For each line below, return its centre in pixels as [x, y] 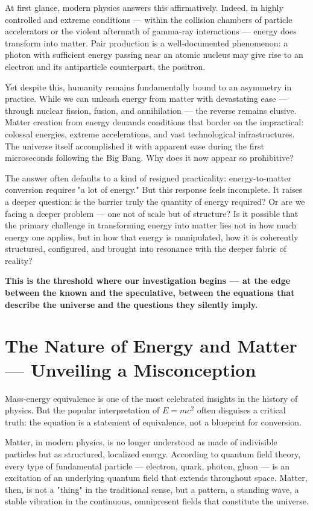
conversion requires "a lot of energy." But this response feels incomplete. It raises [154, 190]
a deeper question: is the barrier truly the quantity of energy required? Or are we [155, 201]
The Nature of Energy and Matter [151, 346]
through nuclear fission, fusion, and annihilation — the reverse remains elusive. [151, 110]
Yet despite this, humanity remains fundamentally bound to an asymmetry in [148, 86]
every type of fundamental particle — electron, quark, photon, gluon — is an [147, 466]
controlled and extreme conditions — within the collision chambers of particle [149, 19]
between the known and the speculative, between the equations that [150, 293]
